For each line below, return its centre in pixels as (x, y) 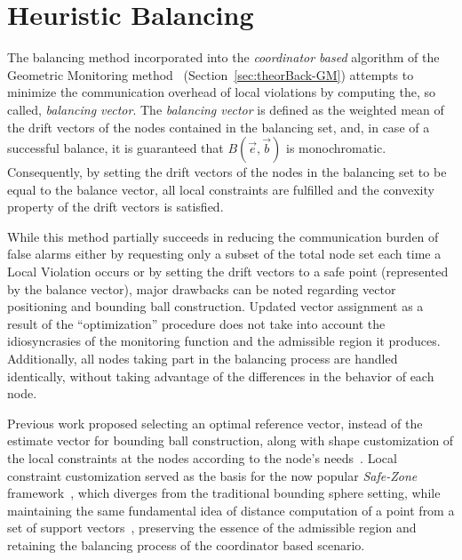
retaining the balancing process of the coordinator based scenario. (186, 544)
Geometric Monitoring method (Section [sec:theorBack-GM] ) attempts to (211, 74)
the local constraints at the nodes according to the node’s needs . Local (202, 458)
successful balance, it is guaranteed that (115, 148)
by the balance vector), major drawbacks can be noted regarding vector (202, 288)
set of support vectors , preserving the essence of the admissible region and (212, 528)
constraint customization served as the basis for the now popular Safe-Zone (212, 475)
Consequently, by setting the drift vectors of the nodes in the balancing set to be (227, 172)
